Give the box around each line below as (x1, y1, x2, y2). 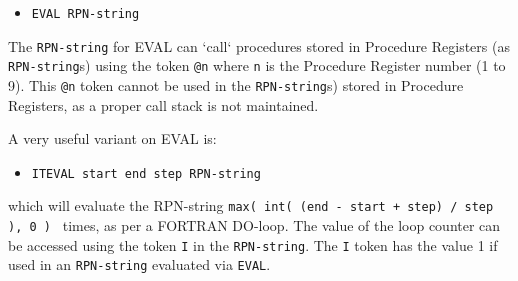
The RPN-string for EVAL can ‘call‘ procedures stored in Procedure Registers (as (8, 35, 510, 56)
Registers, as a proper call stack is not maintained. (8, 94, 319, 115)
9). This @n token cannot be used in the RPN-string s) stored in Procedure (8, 74, 464, 95)
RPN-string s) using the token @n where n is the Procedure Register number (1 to (8, 55, 506, 76)
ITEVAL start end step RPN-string (31, 166, 261, 181)
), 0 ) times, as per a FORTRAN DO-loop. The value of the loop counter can (8, 215, 501, 236)
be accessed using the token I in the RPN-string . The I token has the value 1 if (8, 234, 498, 255)
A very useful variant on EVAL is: (8, 128, 217, 149)
